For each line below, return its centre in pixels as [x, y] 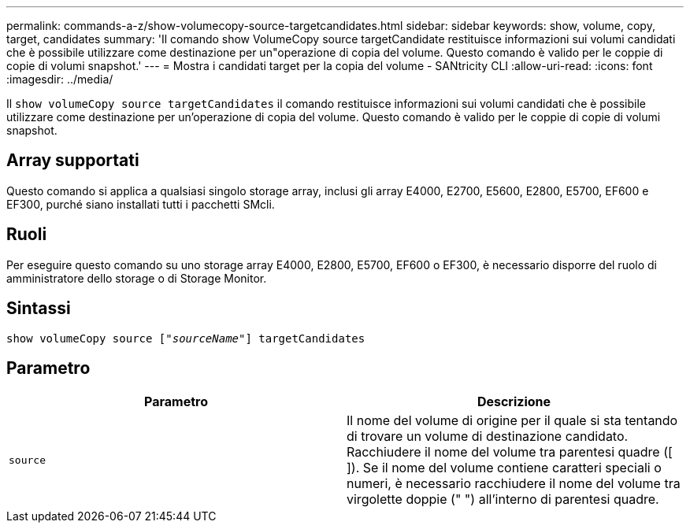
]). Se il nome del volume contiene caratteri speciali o [504, 468]
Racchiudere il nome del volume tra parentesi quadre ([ [510, 452]
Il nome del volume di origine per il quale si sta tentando [512, 421]
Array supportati [73, 161]
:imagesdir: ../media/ [60, 79]
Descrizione [514, 402]
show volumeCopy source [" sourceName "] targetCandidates [186, 338]
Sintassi [39, 309]
